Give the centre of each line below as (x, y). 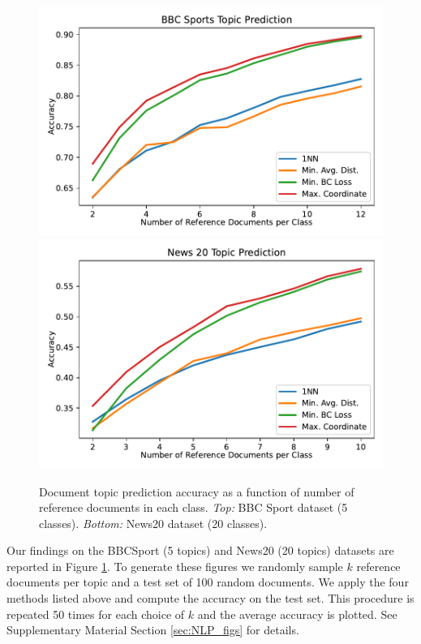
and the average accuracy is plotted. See (297, 614)
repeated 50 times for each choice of (96, 614)
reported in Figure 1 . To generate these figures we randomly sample (175, 566)
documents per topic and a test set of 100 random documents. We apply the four (208, 582)
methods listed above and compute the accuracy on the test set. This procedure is (210, 598)
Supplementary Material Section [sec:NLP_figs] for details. (153, 630)
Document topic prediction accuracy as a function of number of (197, 491)
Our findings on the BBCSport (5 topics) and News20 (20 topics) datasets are (200, 550)
